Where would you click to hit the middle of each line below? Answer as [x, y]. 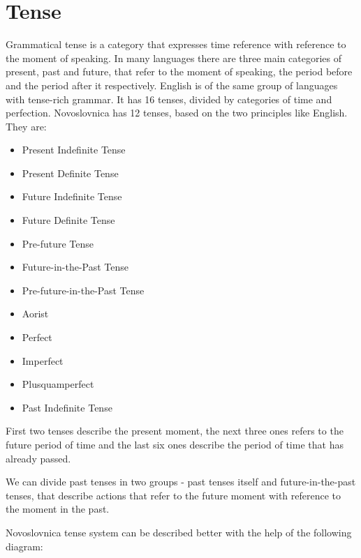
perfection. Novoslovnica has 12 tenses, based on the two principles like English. [177, 113]
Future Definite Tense [68, 220]
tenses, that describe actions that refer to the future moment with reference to [174, 495]
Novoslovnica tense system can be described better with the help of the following [179, 532]
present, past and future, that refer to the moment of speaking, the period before [179, 71]
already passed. [38, 458]
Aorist [35, 314]
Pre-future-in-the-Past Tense [83, 290]
